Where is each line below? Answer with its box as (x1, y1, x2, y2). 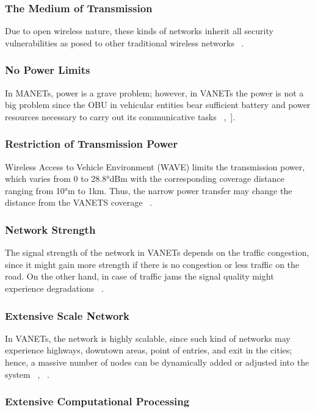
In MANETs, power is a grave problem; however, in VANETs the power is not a (5, 86, 304, 99)
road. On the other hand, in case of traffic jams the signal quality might (5, 270, 274, 283)
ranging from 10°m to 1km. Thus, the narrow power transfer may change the (5, 184, 292, 197)
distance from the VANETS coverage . (5, 196, 153, 209)
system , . (5, 367, 49, 380)
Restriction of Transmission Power (5, 136, 178, 151)
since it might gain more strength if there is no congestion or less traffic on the (5, 258, 300, 270)
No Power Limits (5, 62, 90, 78)
